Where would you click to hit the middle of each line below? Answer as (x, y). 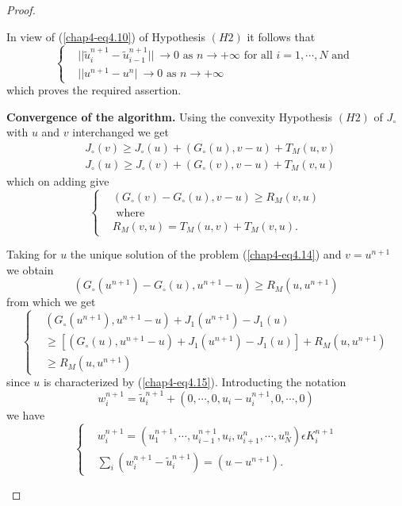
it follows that (281, 36)
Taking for (32, 254)
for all (258, 56)
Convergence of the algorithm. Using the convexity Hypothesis (170, 116)
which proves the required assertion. (94, 90)
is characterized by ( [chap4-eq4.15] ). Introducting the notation (195, 382)
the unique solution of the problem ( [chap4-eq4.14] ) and (206, 254)
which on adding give (58, 180)
